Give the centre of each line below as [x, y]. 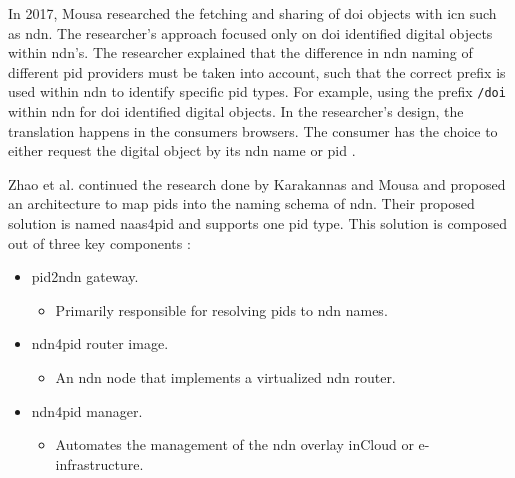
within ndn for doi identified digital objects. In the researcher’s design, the [236, 111]
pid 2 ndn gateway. [85, 276]
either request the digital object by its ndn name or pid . [182, 150]
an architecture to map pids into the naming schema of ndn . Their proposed [241, 203]
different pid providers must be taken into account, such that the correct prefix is [257, 71]
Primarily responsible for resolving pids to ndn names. [221, 309]
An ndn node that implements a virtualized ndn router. [225, 376]
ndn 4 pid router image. [100, 343]
